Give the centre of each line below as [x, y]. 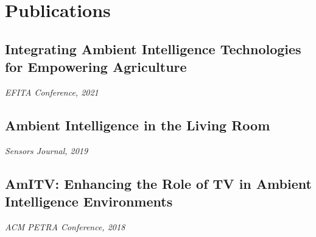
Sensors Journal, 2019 [47, 150]
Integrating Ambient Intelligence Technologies [153, 48]
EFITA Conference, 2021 [52, 92]
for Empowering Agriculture [96, 67]
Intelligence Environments [89, 201]
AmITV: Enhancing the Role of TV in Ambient [158, 183]
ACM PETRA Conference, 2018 [65, 226]
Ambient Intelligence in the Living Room [138, 125]
